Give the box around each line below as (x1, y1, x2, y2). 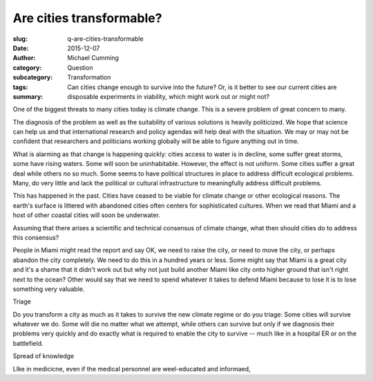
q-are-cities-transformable (67, 35, 144, 43)
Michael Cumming (67, 54, 119, 62)
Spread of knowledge (12, 352, 75, 360)
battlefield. (12, 339, 44, 347)
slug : (12, 35, 28, 43)
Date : (12, 44, 29, 52)
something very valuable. (12, 284, 85, 293)
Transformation (67, 73, 111, 82)
